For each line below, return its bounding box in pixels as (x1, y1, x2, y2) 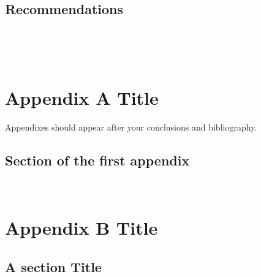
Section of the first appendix (5, 150, 190, 169)
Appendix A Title (5, 85, 159, 110)
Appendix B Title (5, 215, 158, 240)
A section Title (5, 257, 102, 276)
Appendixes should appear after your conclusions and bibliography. (5, 120, 257, 133)
